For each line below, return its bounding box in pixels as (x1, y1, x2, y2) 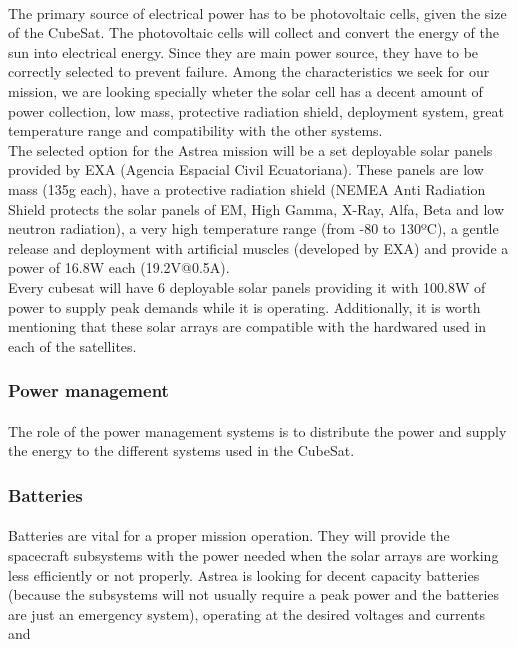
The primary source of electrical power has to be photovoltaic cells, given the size (8, 2, 507, 23)
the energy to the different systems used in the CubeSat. (8, 440, 355, 461)
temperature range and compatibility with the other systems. (8, 120, 383, 141)
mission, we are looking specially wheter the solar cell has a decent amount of (8, 80, 483, 101)
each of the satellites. (8, 335, 137, 356)
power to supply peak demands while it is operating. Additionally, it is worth (8, 296, 481, 317)
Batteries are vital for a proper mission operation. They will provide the (8, 525, 450, 546)
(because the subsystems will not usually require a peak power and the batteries (8, 584, 500, 605)
